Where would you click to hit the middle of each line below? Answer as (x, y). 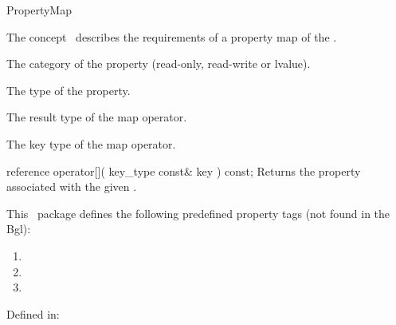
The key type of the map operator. (91, 143)
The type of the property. (69, 90)
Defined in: (33, 313)
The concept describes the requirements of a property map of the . (172, 36)
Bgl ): (19, 229)
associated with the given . (72, 186)
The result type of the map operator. (97, 117)
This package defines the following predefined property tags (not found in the (198, 213)
